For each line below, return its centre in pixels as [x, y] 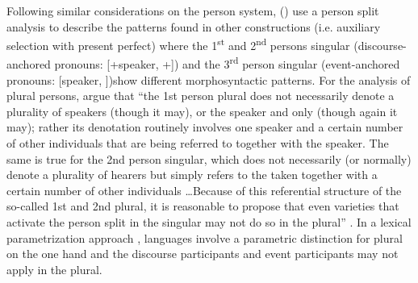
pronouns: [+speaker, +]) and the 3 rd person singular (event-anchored [227, 63]
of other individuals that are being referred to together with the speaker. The [198, 143]
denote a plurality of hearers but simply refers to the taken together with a [192, 175]
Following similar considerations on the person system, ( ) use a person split [193, 10]
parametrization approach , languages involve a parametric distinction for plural [205, 237]
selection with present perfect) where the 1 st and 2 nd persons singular [178, 44]
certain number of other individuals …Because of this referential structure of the [204, 190]
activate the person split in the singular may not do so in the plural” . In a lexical [209, 222]
